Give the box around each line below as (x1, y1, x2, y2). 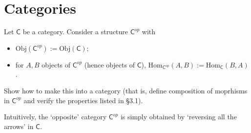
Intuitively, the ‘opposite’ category (4, 111, 107, 122)
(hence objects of (84, 59, 135, 69)
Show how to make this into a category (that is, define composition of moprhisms (4, 85, 248, 95)
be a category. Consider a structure (22, 26, 128, 37)
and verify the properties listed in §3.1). (23, 95, 143, 105)
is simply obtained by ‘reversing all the (120, 111, 237, 122)
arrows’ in (4, 121, 34, 131)
